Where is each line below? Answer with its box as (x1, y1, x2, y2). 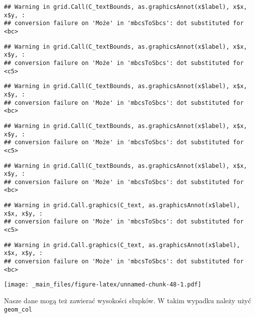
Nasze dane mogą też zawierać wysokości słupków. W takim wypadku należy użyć (4, 295, 251, 306)
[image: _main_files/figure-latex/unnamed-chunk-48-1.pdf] (4, 281, 201, 288)
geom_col (4, 306, 32, 313)
